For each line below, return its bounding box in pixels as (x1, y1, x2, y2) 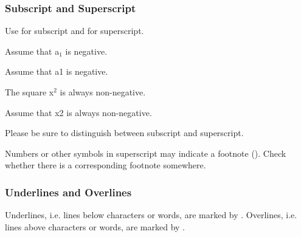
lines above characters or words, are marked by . (5, 220, 185, 233)
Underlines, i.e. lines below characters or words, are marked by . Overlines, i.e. (5, 208, 297, 221)
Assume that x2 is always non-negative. (5, 106, 152, 118)
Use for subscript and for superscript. (5, 24, 144, 37)
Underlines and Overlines (5, 184, 132, 199)
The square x (5, 86, 54, 98)
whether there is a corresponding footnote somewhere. (5, 159, 206, 171)
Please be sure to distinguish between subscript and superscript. (5, 126, 244, 139)
